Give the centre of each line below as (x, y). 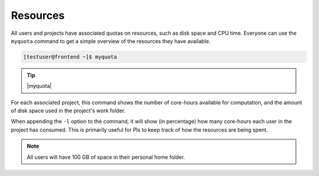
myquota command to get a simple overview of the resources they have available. (111, 41)
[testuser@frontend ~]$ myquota (70, 57)
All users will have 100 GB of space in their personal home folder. (106, 157)
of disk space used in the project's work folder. (68, 111)
